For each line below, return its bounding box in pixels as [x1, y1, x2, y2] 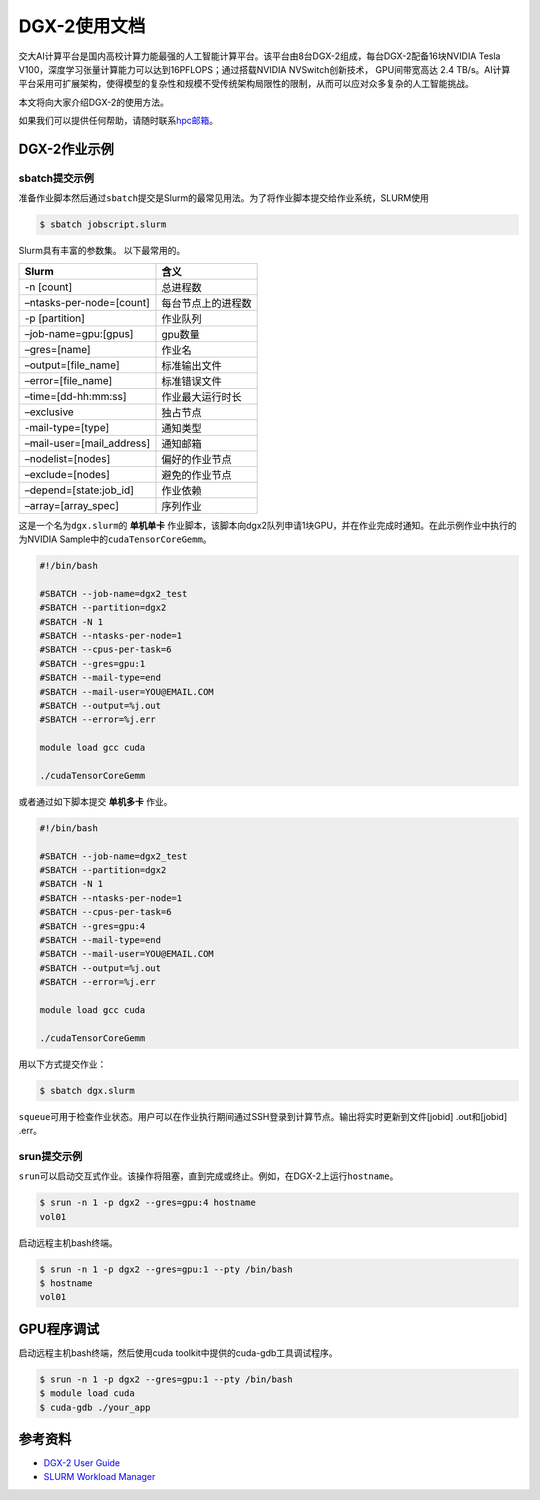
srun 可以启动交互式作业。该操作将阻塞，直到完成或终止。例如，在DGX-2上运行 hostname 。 [18, 1170, 399, 1182]
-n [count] [24, 280, 73, 294]
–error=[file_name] [24, 373, 113, 387]
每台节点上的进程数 [161, 296, 252, 310]
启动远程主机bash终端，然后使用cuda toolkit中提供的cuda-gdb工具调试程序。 [18, 1346, 339, 1359]
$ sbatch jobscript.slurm [39, 219, 167, 230]
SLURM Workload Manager [43, 1471, 156, 1483]
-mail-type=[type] [24, 420, 110, 434]
